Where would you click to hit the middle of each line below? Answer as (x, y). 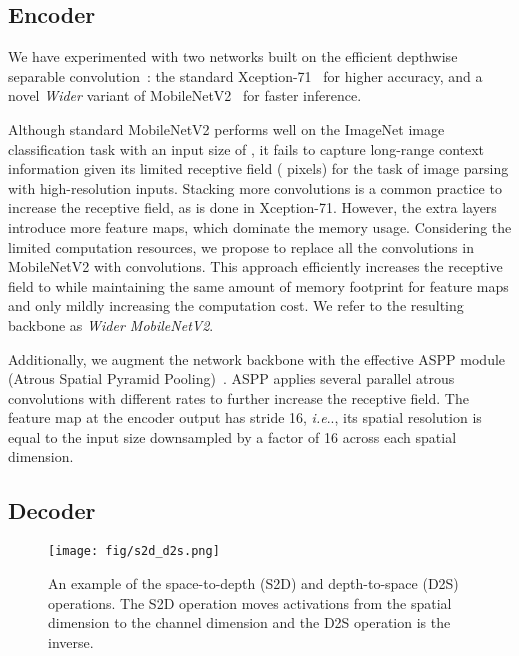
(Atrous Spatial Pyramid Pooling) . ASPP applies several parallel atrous (231, 378)
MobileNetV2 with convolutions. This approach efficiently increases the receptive (255, 266)
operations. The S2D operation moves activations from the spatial (250, 602)
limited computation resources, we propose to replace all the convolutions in (241, 246)
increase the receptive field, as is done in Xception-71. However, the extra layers (252, 207)
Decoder (52, 510)
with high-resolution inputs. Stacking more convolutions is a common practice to (255, 187)
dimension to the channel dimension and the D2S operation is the (249, 622)
